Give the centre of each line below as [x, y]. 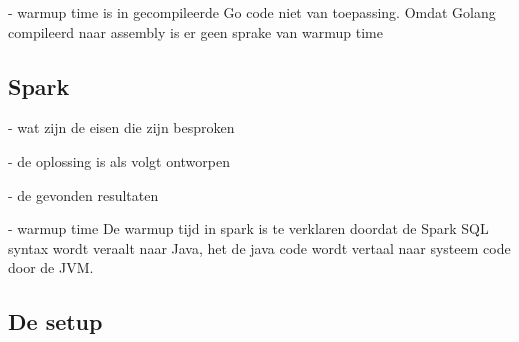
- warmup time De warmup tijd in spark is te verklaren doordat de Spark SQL [248, 228]
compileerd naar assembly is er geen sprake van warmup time [195, 31]
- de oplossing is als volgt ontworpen [119, 160]
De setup [55, 321]
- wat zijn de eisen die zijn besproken [121, 127]
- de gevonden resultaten [83, 194]
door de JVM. [51, 267]
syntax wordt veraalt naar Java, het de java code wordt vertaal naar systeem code [259, 247]
